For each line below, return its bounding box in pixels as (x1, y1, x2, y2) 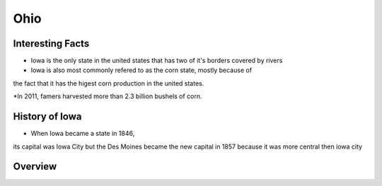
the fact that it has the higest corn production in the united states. (13, 79, 204, 88)
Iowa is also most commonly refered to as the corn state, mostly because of (30, 66, 253, 74)
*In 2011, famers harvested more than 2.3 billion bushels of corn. (13, 92, 202, 100)
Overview (13, 161, 57, 173)
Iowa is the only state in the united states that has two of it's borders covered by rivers (30, 57, 283, 65)
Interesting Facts (13, 37, 90, 50)
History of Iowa (13, 110, 82, 123)
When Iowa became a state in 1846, (30, 129, 135, 138)
